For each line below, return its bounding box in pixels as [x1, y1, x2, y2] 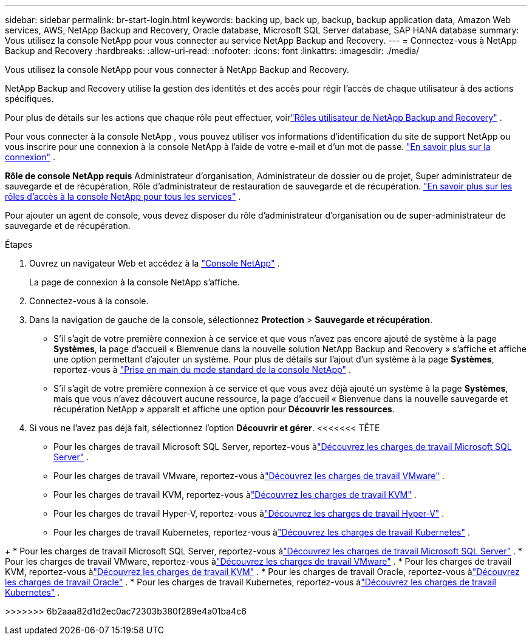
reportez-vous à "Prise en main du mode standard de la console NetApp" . [53, 364, 351, 375]
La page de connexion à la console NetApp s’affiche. [29, 277, 240, 287]
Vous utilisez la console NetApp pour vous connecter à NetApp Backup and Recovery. [5, 64, 349, 75]
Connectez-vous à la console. [29, 296, 149, 306]
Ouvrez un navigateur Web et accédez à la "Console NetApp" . [29, 258, 280, 268]
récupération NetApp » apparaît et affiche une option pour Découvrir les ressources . [53, 404, 395, 414]
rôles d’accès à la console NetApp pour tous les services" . [5, 191, 241, 202]
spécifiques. [5, 94, 54, 104]
